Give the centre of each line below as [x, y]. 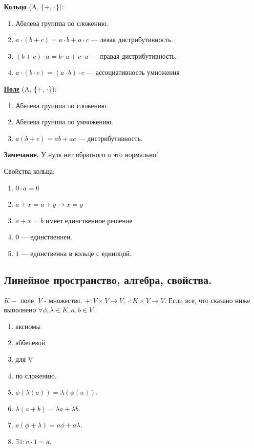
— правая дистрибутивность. [134, 56]
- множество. [63, 300]
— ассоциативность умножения [133, 72]
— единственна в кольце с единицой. [76, 253]
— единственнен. [47, 237]
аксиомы [28, 326]
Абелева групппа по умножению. [64, 122]
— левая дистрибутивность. [132, 39]
